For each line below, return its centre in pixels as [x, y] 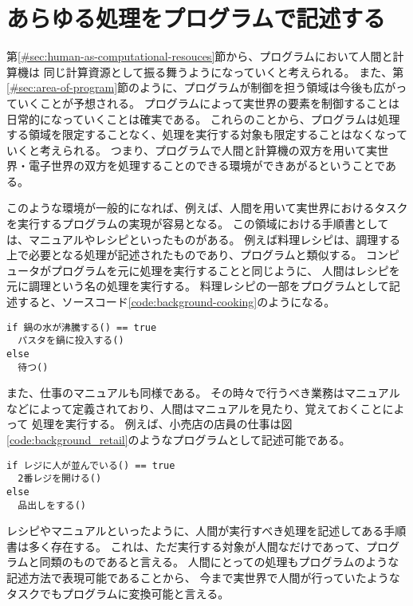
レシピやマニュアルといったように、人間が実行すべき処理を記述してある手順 [206, 531]
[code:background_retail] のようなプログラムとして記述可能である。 [179, 440]
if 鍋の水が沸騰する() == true [82, 327]
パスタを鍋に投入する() [71, 341]
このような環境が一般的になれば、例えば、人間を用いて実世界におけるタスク [207, 208]
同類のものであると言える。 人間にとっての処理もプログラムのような [219, 562]
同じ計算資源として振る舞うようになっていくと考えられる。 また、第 [224, 71]
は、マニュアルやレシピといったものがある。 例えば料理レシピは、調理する [204, 239]
